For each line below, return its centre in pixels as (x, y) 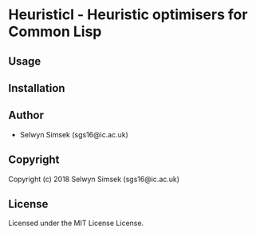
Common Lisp (55, 32)
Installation (37, 88)
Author (26, 115)
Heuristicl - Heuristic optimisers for (128, 15)
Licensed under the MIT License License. (76, 223)
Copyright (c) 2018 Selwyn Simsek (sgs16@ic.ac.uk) (94, 179)
